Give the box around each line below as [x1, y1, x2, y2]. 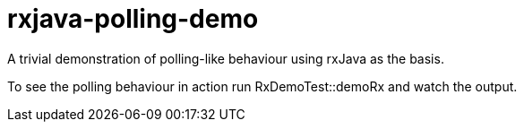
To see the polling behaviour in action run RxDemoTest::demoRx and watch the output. [7, 78, 518, 94]
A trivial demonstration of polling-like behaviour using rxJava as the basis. [7, 50, 444, 66]
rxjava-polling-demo [7, 4, 259, 34]
